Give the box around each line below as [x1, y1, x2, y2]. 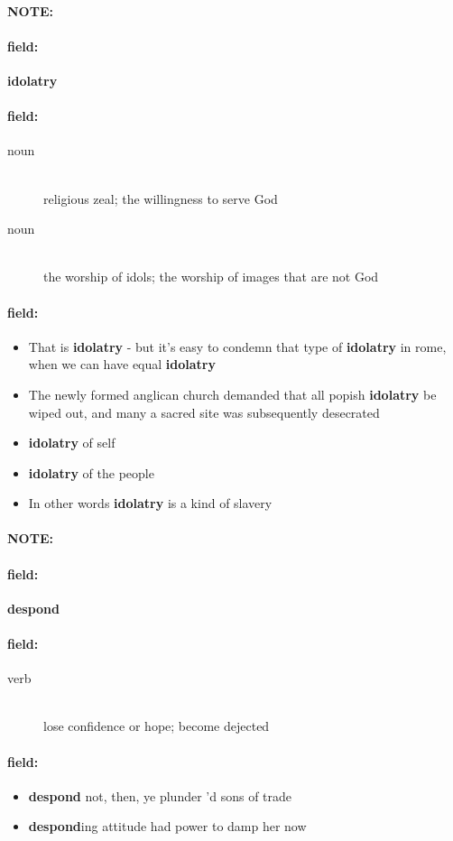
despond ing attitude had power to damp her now [28, 817, 307, 836]
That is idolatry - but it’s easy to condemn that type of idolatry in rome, [28, 337, 447, 356]
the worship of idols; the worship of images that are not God [43, 267, 379, 286]
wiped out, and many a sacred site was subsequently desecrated [28, 402, 380, 421]
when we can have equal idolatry [28, 355, 216, 374]
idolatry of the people [28, 463, 154, 482]
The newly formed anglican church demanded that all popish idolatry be [28, 384, 437, 403]
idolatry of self [28, 433, 116, 452]
